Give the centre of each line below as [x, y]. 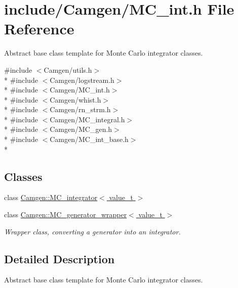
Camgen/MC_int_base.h [89, 139]
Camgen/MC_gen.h [81, 129]
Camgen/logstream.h [82, 80]
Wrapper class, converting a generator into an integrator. [92, 231]
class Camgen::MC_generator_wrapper [66, 214]
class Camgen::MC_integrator [51, 197]
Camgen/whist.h [75, 99]
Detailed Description [59, 258]
